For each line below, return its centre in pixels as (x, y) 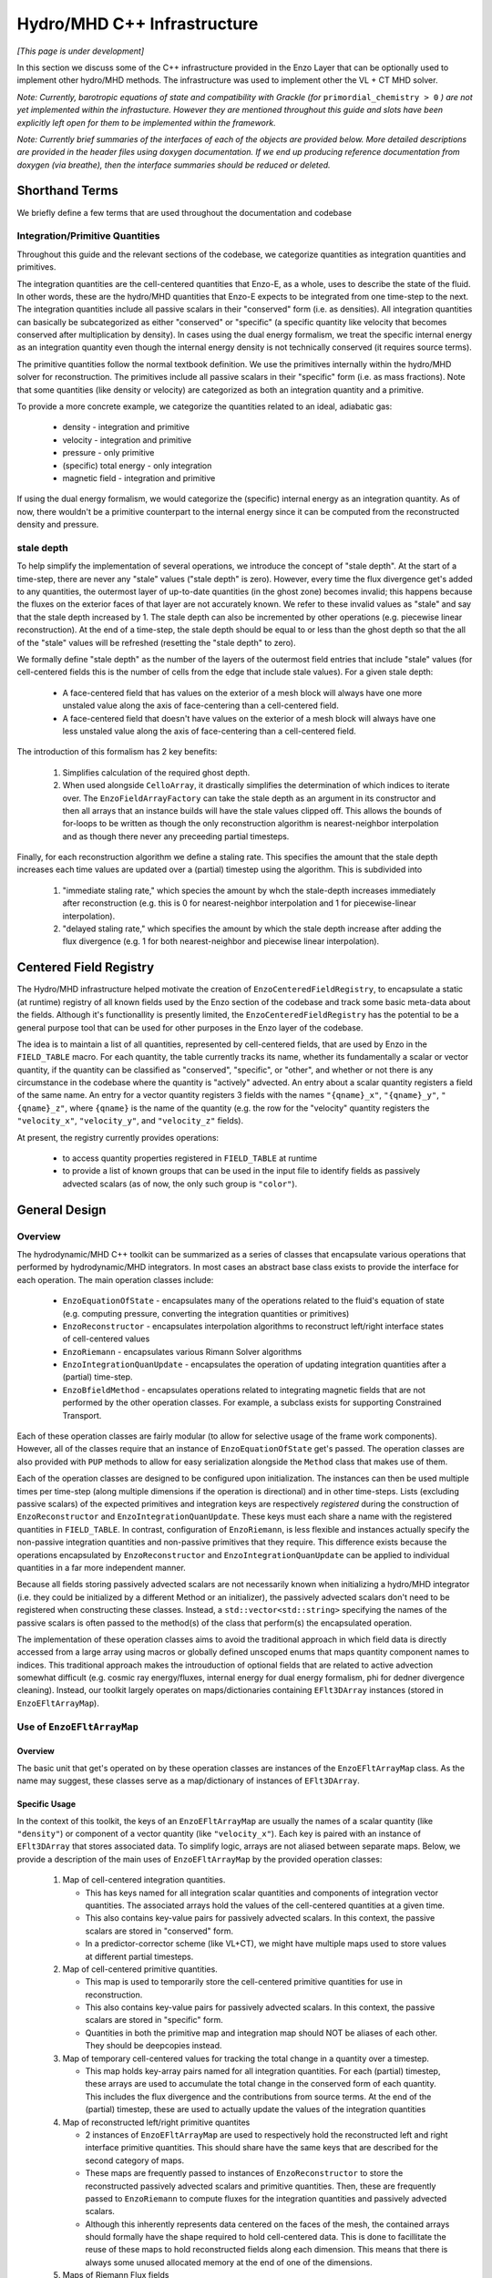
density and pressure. (58, 525)
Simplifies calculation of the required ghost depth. (156, 772)
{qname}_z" (41, 1108)
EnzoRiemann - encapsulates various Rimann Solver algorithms (182, 1351)
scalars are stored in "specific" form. (154, 2020)
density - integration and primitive (126, 427)
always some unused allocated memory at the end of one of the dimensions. (229, 2262)
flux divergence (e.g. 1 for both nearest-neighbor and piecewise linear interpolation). (221, 941)
